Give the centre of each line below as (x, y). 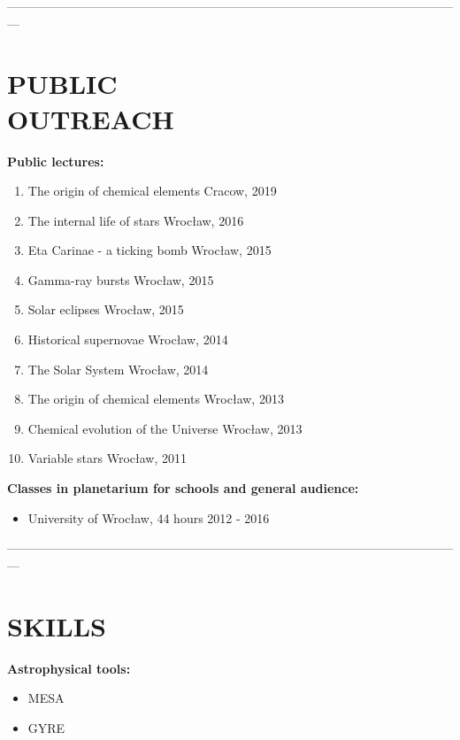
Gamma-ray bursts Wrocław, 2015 (121, 279)
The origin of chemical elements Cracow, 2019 (152, 191)
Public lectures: (56, 161)
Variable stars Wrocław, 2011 (107, 458)
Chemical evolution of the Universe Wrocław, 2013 (165, 428)
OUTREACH (91, 118)
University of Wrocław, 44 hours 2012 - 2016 (149, 517)
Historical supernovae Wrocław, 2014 (128, 339)
